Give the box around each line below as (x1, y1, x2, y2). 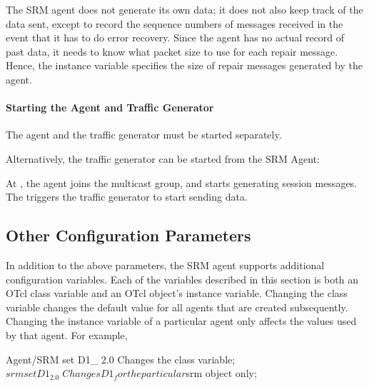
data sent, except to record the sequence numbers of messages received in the (6, 16, 343, 31)
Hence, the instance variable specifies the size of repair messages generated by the (6, 58, 363, 73)
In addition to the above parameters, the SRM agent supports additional (6, 257, 325, 272)
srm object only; (186, 366, 257, 381)
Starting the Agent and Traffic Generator (6, 100, 214, 115)
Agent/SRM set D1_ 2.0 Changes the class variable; (6, 351, 236, 366)
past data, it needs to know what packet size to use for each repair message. (6, 44, 338, 59)
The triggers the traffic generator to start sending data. (6, 189, 248, 204)
